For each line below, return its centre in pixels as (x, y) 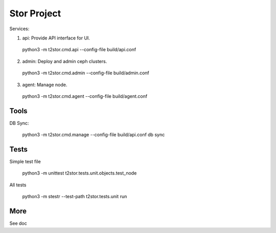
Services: (19, 29)
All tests (18, 185)
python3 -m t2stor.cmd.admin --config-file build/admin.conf (86, 73)
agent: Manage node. (45, 84)
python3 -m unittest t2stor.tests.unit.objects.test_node (79, 173)
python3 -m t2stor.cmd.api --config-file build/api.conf (79, 50)
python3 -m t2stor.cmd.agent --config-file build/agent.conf (85, 96)
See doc (18, 223)
